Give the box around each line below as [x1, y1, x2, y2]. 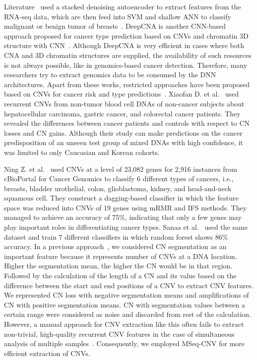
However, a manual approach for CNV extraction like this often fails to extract [4, 319, 244, 329]
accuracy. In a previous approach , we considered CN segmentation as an [4, 241, 227, 252]
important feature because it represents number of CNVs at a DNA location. [4, 251, 237, 261]
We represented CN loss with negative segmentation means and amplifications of [4, 290, 249, 300]
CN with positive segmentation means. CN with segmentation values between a [4, 299, 246, 309]
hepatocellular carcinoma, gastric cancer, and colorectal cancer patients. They [4, 108, 241, 118]
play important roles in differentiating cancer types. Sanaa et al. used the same [4, 222, 248, 232]
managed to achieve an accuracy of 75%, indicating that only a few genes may [4, 212, 242, 222]
